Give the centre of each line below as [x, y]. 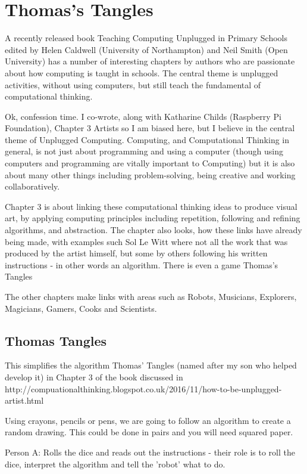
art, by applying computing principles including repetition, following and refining [153, 218]
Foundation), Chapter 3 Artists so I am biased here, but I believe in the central [150, 128]
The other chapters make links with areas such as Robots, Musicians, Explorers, [151, 296]
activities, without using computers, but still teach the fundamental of [133, 84]
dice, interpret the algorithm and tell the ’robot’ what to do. [115, 464]
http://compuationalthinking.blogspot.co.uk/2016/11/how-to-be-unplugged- [143, 388]
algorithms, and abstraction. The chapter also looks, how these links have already [153, 230]
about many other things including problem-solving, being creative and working [150, 174]
